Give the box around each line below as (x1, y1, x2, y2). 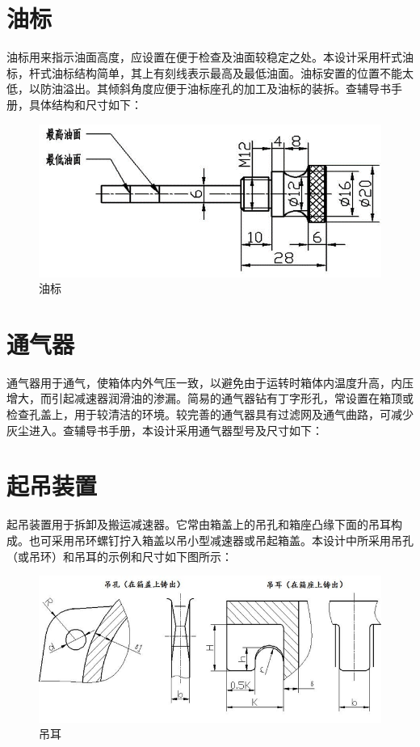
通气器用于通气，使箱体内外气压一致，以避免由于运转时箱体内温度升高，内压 (6, 373, 414, 390)
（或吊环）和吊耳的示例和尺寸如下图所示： (6, 547, 233, 564)
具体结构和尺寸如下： (28, 95, 142, 112)
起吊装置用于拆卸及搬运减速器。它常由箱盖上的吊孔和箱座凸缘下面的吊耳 (6, 516, 391, 533)
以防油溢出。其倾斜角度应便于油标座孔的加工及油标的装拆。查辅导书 (28, 80, 391, 97)
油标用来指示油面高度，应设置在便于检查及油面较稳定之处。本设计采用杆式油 (6, 49, 414, 65)
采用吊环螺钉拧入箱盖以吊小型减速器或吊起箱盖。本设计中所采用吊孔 (51, 531, 414, 548)
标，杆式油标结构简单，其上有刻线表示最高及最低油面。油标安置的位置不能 (6, 64, 402, 81)
